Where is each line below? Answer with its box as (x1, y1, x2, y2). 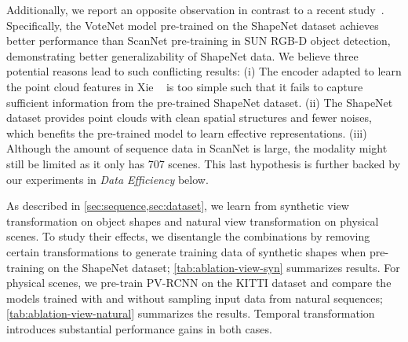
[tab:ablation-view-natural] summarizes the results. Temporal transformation (6, 305, 375, 322)
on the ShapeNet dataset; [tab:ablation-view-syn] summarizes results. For (47, 259, 400, 275)
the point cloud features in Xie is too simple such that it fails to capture (6, 78, 363, 94)
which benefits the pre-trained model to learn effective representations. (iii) (6, 124, 367, 141)
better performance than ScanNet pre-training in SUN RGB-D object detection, (6, 32, 391, 49)
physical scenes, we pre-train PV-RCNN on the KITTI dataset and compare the (6, 274, 392, 291)
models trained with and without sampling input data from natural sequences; (6, 289, 383, 306)
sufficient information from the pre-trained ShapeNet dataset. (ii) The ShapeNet (6, 94, 393, 110)
